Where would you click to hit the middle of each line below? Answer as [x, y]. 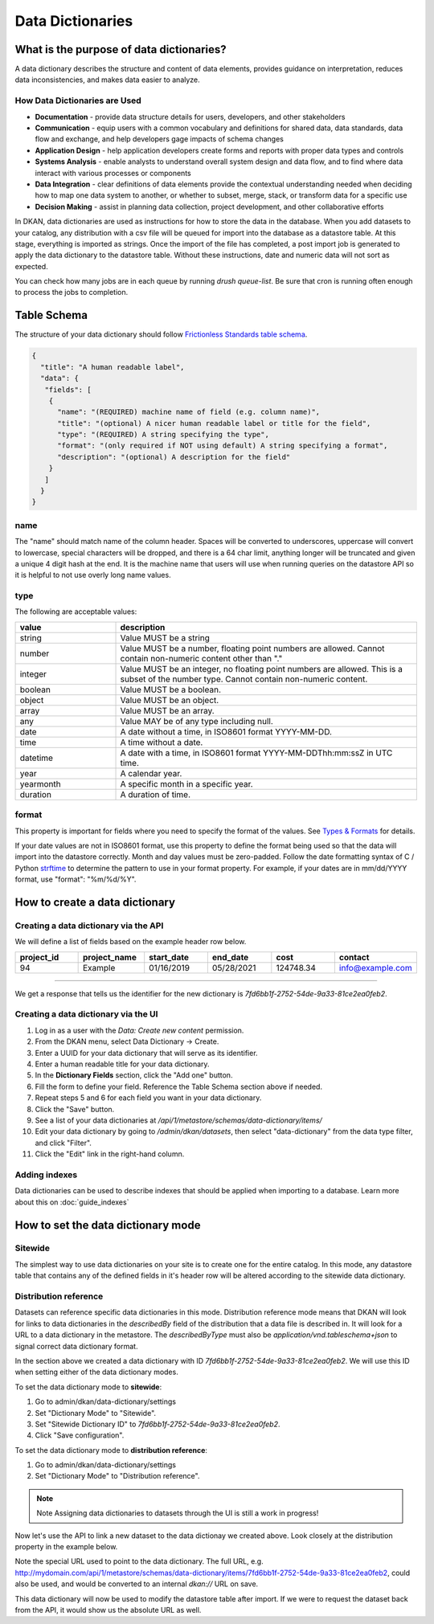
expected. [31, 266]
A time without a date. [162, 742]
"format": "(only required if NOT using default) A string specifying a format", [223, 446]
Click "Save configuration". [80, 1435]
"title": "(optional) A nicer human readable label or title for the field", [214, 423]
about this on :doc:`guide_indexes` [72, 1202]
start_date [169, 957]
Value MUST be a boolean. [170, 689]
